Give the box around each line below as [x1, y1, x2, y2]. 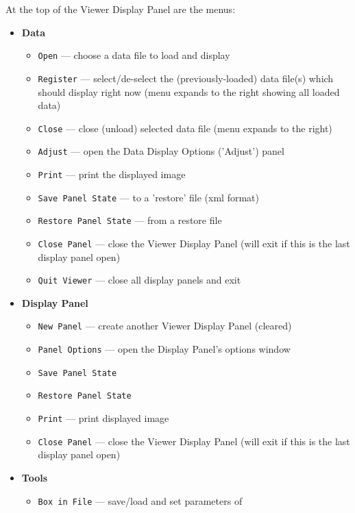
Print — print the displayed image [38, 167, 186, 181]
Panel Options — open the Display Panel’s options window [38, 342, 291, 356]
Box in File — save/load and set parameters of [38, 493, 243, 508]
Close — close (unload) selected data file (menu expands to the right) [38, 121, 332, 135]
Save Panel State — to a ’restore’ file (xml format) [38, 190, 259, 204]
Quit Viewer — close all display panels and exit [38, 273, 241, 287]
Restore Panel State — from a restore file [38, 213, 222, 227]
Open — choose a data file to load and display [38, 48, 230, 62]
